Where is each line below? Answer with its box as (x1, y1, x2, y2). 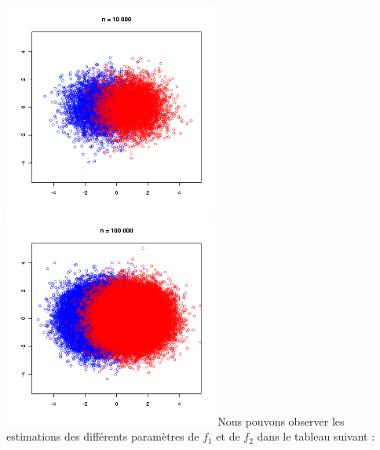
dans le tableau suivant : (257, 428, 375, 445)
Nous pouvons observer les (217, 412, 345, 429)
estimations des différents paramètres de (6, 428, 199, 445)
